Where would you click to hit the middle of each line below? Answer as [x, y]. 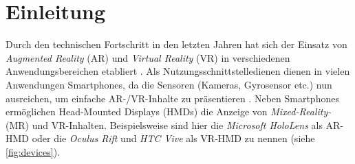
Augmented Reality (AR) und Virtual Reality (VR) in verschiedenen [148, 57]
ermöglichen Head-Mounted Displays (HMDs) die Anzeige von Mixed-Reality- [169, 112]
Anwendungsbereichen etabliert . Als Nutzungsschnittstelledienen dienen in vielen [178, 71]
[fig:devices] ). [33, 151]
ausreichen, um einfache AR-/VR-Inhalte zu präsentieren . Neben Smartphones [172, 98]
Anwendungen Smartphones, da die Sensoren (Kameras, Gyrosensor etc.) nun [169, 84]
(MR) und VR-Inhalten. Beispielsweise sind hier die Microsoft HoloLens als [164, 125]
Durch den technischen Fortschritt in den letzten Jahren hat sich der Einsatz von [176, 44]
